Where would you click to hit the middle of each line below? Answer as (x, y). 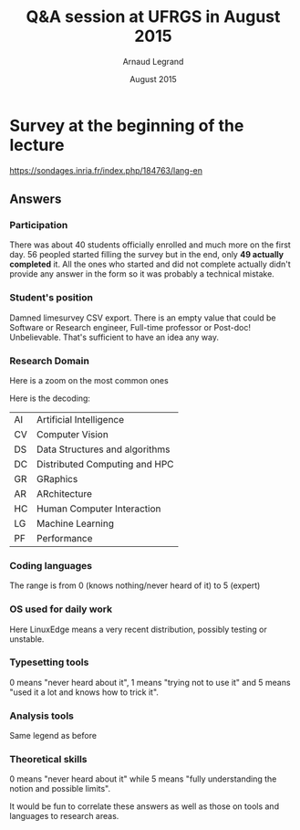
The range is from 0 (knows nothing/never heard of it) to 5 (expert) (135, 585)
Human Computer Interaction (98, 509)
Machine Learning (75, 523)
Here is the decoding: (50, 398)
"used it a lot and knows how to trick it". (84, 692)
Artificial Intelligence (80, 419)
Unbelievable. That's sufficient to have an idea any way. (114, 337)
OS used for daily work (61, 609)
